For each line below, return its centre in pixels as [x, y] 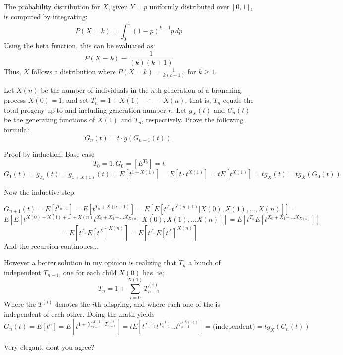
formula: [17, 130]
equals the [238, 100]
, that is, [198, 100]
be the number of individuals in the [95, 90]
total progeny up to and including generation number [85, 109]
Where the [20, 304]
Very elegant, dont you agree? [49, 347]
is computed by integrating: [46, 16]
